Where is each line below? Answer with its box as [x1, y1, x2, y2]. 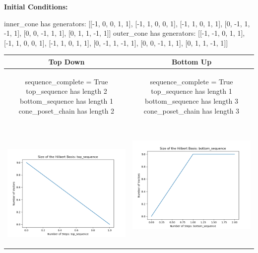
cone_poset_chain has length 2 [18, 105, 115, 116]
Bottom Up [171, 56, 212, 66]
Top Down [48, 56, 85, 66]
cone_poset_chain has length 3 [143, 105, 240, 116]
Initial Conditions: [4, 1, 68, 11]
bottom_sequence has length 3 [145, 95, 238, 106]
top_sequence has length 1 [151, 86, 232, 96]
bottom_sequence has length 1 [20, 95, 113, 106]
